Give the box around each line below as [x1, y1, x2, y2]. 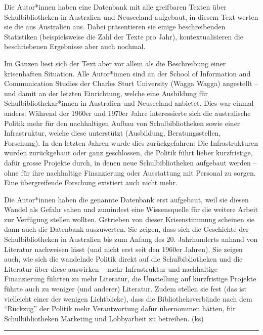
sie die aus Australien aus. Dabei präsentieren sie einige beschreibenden [4, 21, 226, 32]
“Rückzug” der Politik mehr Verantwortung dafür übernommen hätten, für [4, 303, 236, 314]
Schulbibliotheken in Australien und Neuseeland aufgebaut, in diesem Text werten [4, 11, 258, 22]
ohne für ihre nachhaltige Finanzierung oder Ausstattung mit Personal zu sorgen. [4, 167, 256, 178]
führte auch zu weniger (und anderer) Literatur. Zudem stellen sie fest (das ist [4, 283, 247, 294]
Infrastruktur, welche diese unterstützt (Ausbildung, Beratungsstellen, [4, 128, 221, 138]
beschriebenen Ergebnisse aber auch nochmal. [4, 41, 146, 52]
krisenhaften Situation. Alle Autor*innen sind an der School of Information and [4, 68, 251, 78]
